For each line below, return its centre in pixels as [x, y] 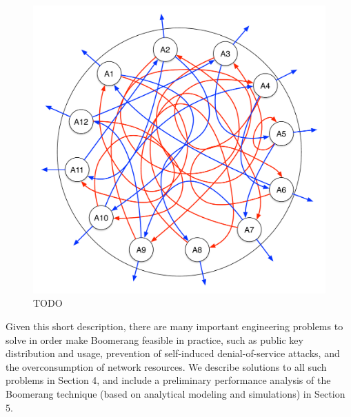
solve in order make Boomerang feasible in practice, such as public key [154, 339]
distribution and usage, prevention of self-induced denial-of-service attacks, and [173, 353]
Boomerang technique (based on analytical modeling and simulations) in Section [175, 393]
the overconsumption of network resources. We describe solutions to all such [166, 366]
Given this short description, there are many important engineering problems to [174, 326]
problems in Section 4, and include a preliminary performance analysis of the [168, 380]
